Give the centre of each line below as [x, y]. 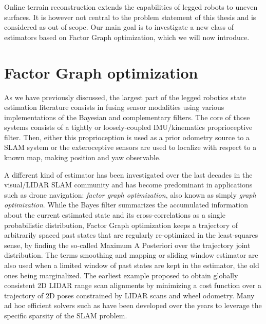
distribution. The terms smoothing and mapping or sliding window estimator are [131, 255]
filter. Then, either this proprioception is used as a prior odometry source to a [127, 137]
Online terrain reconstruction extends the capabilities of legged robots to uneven [131, 7]
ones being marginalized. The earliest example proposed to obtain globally [121, 275]
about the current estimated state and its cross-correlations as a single [115, 215]
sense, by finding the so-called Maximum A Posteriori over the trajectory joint [127, 245]
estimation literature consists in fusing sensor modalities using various [114, 107]
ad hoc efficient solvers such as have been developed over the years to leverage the [133, 305]
